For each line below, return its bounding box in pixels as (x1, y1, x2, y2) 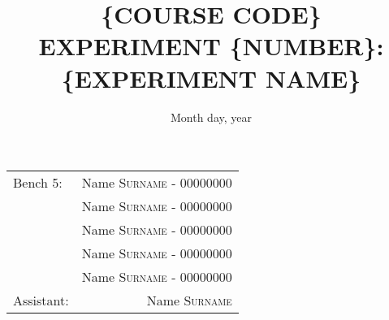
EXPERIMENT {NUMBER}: (38, 29, 384, 63)
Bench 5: (13, 173, 63, 192)
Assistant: (13, 291, 69, 310)
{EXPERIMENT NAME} (61, 61, 361, 94)
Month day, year (170, 108, 252, 125)
